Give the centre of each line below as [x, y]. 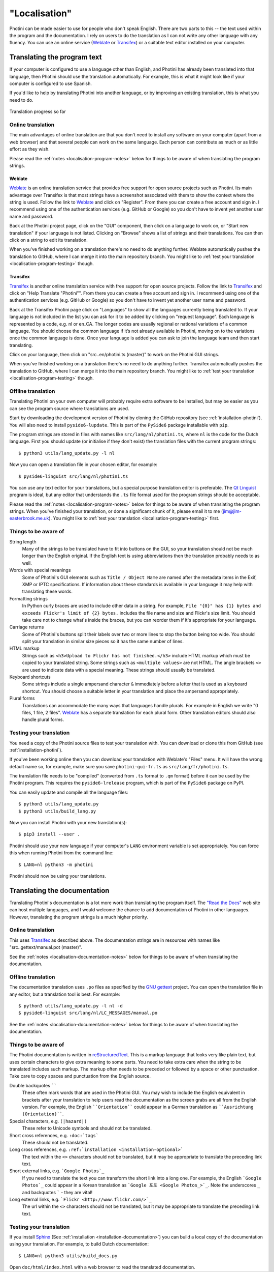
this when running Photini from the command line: [61, 853]
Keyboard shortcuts [30, 677]
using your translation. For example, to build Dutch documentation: [79, 1244]
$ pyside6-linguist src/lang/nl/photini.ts [73, 476]
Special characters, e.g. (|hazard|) [48, 1121]
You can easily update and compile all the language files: [69, 792]
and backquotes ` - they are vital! [57, 1192]
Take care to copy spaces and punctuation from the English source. [80, 1076]
